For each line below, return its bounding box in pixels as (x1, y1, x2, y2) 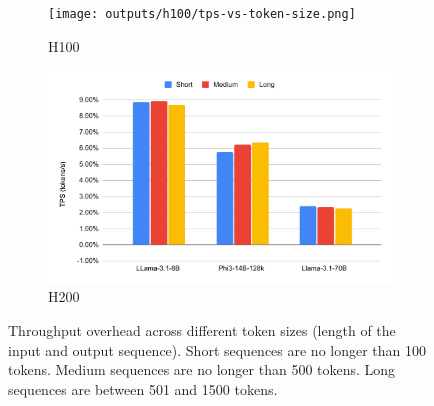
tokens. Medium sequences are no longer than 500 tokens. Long (8, 359, 396, 380)
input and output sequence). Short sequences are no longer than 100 (8, 339, 427, 360)
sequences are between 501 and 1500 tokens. (8, 378, 278, 399)
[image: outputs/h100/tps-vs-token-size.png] (48, 7, 356, 21)
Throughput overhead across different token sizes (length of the (8, 320, 396, 341)
